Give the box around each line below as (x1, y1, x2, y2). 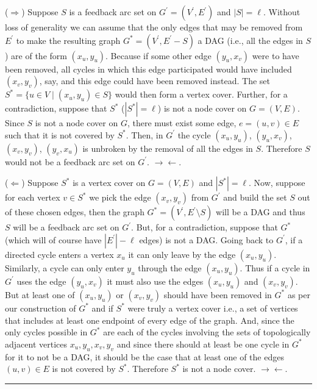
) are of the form (5, 49, 67, 62)
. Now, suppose (249, 176, 305, 189)
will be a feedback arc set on (13, 221, 119, 234)
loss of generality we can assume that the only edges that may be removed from (5, 21, 303, 33)
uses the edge (16, 274, 66, 287)
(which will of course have (5, 233, 102, 246)
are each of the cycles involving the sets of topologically (103, 326, 311, 338)
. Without (263, 5, 301, 18)
